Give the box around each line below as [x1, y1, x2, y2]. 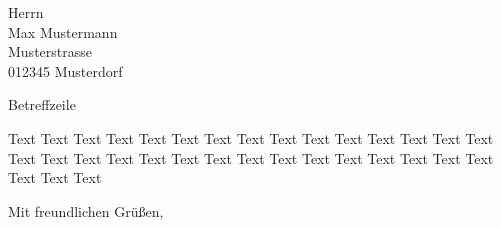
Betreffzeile [8, 94, 76, 115]
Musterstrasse [8, 41, 92, 62]
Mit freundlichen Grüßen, [8, 200, 164, 221]
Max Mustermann [8, 21, 118, 42]
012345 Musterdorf [8, 60, 123, 81]
